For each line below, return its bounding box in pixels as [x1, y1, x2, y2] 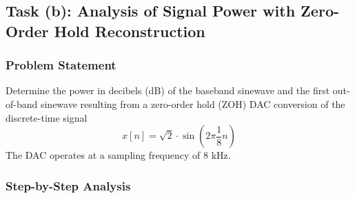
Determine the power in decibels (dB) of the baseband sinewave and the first [6, 83, 330, 98]
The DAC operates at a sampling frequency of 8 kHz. [6, 148, 231, 162]
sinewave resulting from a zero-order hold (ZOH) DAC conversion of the [40, 96, 345, 111]
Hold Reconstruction [54, 20, 205, 41]
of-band [6, 96, 38, 111]
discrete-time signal [6, 110, 88, 124]
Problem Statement [6, 56, 116, 74]
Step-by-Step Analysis [6, 177, 131, 194]
